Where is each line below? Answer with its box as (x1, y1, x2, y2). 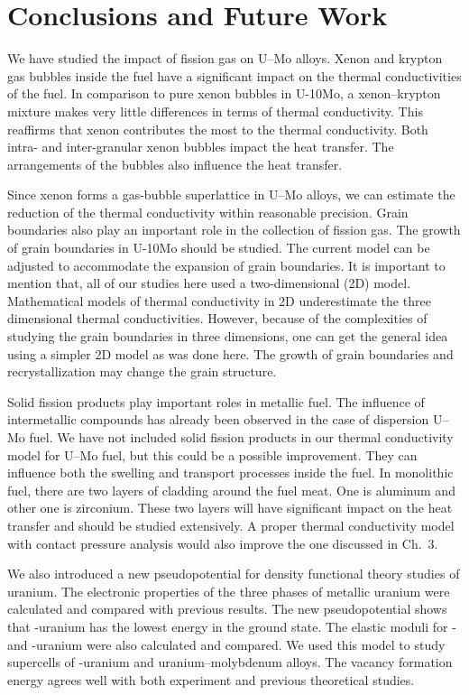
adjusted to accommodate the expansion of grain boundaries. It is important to (7, 255, 446, 274)
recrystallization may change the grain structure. (7, 362, 277, 381)
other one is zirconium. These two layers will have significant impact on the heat (7, 498, 453, 517)
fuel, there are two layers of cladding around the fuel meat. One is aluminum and (7, 480, 455, 499)
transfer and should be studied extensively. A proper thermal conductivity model (7, 515, 455, 534)
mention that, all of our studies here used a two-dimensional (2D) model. (7, 273, 411, 292)
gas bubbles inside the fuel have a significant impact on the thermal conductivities (7, 66, 462, 85)
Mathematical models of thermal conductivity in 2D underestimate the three (7, 291, 431, 310)
